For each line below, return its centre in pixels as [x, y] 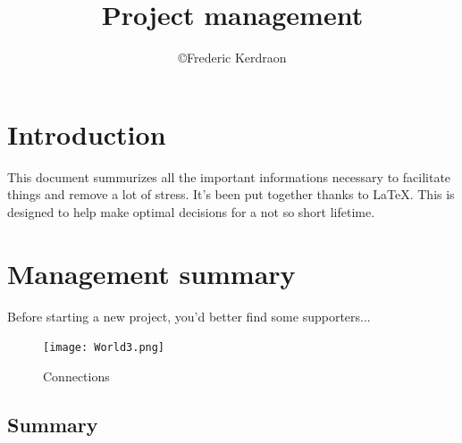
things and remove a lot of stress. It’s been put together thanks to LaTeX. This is [231, 194]
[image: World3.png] [104, 348]
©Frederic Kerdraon [232, 58]
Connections [76, 376]
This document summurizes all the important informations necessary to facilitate [229, 176]
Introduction [87, 134]
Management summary [151, 273]
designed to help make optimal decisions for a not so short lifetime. [191, 211]
